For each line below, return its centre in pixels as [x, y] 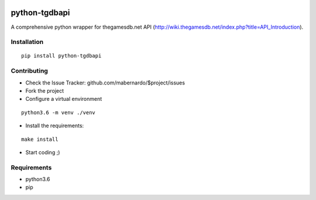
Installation [27, 42]
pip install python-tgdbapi [61, 56]
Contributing [29, 71]
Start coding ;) [43, 152]
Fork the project [45, 91]
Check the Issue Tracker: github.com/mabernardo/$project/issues [105, 83]
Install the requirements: [55, 126]
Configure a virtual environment [64, 99]
